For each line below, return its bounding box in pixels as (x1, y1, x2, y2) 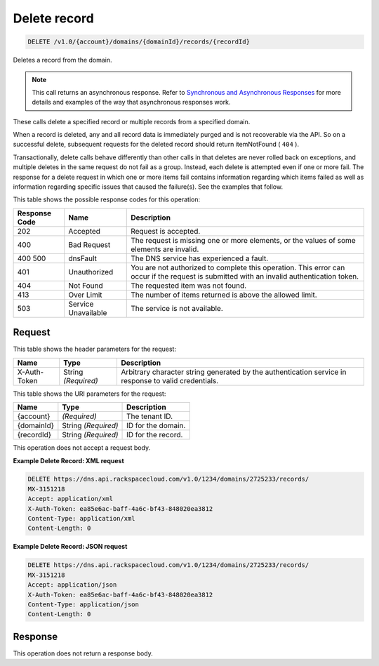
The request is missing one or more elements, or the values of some (131, 235, 356, 245)
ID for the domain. (126, 421, 186, 431)
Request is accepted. (131, 226, 201, 236)
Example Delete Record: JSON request (13, 542, 128, 551)
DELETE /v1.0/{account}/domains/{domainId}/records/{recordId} (27, 38, 251, 46)
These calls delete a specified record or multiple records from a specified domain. (13, 117, 251, 126)
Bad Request (68, 239, 111, 249)
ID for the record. (126, 430, 183, 440)
